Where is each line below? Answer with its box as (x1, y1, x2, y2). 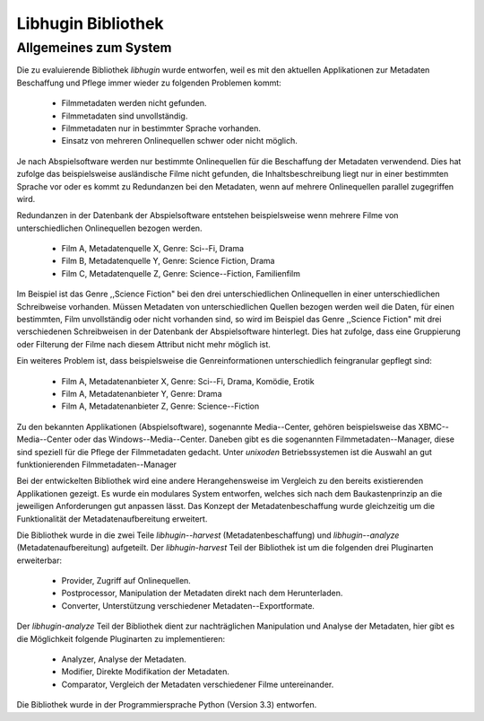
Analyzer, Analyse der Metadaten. (61, 654, 187, 664)
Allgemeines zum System (16, 40, 172, 56)
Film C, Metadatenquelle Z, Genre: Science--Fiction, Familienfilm (61, 268, 300, 278)
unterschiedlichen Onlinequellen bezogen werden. (16, 223, 203, 233)
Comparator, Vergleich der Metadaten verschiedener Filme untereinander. (61, 679, 334, 690)
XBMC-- (418, 421, 450, 432)
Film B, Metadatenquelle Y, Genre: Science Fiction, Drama (61, 256, 275, 267)
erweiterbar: (16, 555, 63, 566)
